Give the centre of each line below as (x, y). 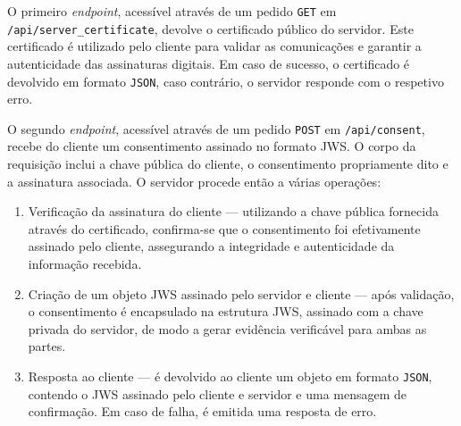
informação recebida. (85, 263)
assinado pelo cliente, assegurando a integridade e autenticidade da (211, 246)
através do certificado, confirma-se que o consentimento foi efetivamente (224, 228)
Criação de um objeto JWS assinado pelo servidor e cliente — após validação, (241, 293)
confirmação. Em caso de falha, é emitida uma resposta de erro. (202, 411)
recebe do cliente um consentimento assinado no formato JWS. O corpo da (212, 146)
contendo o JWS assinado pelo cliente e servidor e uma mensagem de (218, 393)
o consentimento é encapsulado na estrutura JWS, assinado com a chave (226, 311)
